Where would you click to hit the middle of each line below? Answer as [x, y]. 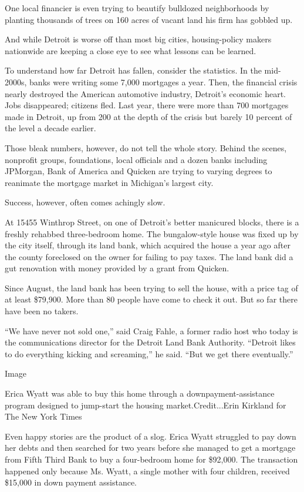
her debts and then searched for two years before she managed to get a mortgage [150, 448]
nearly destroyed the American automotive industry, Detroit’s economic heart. [145, 93]
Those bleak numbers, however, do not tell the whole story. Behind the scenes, [146, 147]
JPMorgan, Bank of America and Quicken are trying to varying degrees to [139, 171]
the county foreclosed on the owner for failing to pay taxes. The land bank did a [149, 256]
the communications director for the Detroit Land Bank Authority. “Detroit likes [150, 342]
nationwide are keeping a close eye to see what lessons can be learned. [131, 50]
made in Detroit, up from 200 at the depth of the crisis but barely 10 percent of [148, 116]
